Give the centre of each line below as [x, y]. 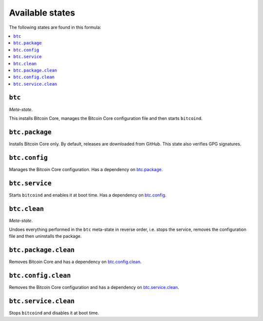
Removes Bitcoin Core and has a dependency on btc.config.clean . [75, 262]
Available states [42, 13]
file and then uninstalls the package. [46, 236]
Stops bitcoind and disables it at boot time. [54, 313]
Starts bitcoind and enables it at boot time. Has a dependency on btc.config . [88, 195]
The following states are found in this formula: [55, 27]
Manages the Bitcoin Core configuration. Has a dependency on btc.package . [86, 169]
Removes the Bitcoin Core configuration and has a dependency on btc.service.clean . [94, 287]
